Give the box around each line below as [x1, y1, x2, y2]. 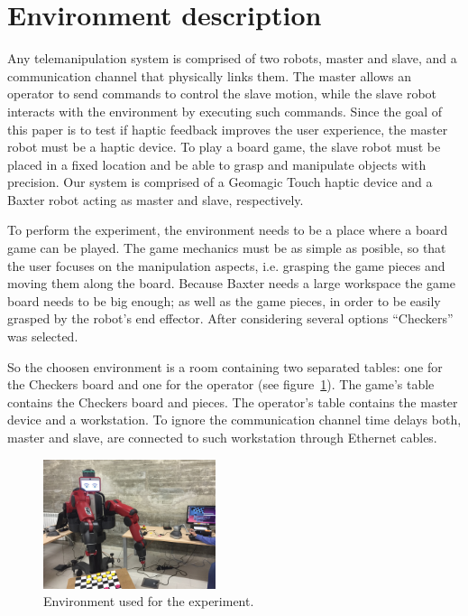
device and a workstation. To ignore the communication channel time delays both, [7, 410, 462, 429]
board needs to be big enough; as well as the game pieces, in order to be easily [7, 291, 441, 310]
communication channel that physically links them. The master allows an [7, 66, 411, 85]
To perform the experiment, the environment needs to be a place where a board [7, 220, 448, 239]
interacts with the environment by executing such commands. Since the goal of [7, 101, 443, 120]
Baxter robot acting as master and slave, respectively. [7, 190, 304, 209]
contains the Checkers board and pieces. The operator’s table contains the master [7, 392, 458, 411]
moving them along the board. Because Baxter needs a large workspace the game [7, 274, 455, 293]
